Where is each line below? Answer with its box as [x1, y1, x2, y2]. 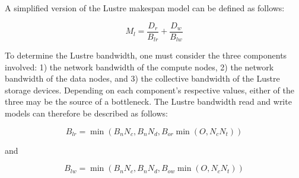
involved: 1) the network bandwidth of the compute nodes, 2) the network [5, 60, 274, 73]
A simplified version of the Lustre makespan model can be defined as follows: [5, 2, 285, 14]
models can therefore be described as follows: [5, 107, 168, 119]
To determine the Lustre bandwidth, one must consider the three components [5, 49, 287, 62]
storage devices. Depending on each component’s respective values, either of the [5, 83, 294, 96]
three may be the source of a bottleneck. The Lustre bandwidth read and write [5, 95, 292, 108]
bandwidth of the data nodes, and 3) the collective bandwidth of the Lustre [5, 72, 280, 85]
